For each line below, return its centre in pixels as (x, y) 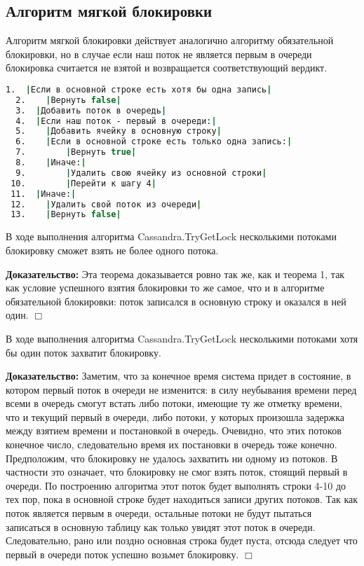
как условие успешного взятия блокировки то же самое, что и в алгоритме (165, 288)
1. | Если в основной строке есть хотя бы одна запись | (139, 89)
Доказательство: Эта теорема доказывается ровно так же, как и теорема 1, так (175, 274)
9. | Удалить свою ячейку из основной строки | (141, 173)
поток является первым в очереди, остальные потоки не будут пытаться (159, 513)
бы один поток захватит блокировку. (83, 352)
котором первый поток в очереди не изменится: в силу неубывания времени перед (181, 389)
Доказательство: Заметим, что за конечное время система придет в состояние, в (178, 376)
